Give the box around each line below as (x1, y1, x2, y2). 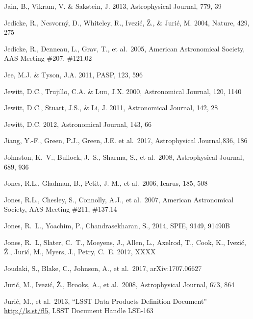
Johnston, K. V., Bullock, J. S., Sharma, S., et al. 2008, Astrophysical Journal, (4, 151, 244, 162)
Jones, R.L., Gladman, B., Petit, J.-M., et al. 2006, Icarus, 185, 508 (4, 178, 208, 188)
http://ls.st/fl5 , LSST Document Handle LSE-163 (4, 305, 153, 316)
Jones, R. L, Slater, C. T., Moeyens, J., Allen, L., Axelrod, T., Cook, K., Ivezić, (4, 237, 246, 247)
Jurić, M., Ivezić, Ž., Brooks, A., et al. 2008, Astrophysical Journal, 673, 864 (4, 279, 235, 290)
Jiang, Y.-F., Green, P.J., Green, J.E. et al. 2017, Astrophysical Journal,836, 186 (4, 135, 248, 146)
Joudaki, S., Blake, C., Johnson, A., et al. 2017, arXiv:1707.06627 (4, 263, 202, 273)
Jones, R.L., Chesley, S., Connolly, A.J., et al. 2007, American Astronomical (4, 194, 234, 204)
